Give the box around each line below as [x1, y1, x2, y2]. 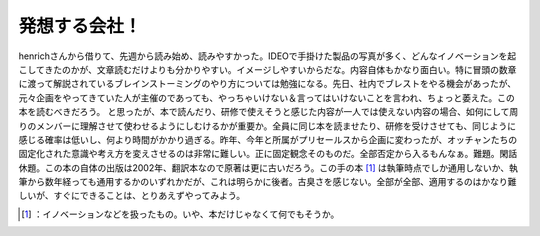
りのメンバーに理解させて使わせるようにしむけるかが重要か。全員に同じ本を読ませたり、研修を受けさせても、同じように [18, 120, 517, 132]
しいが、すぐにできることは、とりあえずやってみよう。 [18, 190, 245, 202]
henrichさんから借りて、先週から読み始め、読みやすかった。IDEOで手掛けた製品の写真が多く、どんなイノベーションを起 [18, 50, 517, 62]
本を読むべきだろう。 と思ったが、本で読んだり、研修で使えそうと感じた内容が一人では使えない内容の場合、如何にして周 [18, 106, 519, 118]
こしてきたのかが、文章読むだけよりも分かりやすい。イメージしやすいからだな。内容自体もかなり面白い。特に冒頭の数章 [18, 63, 517, 75]
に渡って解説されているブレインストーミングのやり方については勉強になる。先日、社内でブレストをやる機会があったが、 [18, 78, 517, 90]
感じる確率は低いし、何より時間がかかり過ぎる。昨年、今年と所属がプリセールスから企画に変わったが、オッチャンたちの [18, 133, 518, 145]
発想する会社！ [18, 15, 142, 37]
